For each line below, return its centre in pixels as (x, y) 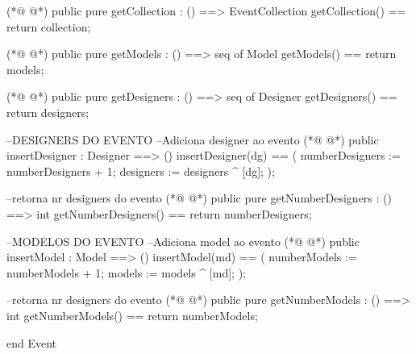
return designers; (48, 112)
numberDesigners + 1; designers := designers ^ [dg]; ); (141, 171)
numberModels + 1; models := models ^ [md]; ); (126, 272)
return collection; (49, 26)
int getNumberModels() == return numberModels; (132, 315)
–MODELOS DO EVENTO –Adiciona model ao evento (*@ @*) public (183, 241)
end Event (32, 342)
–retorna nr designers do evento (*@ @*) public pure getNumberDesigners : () (199, 198)
